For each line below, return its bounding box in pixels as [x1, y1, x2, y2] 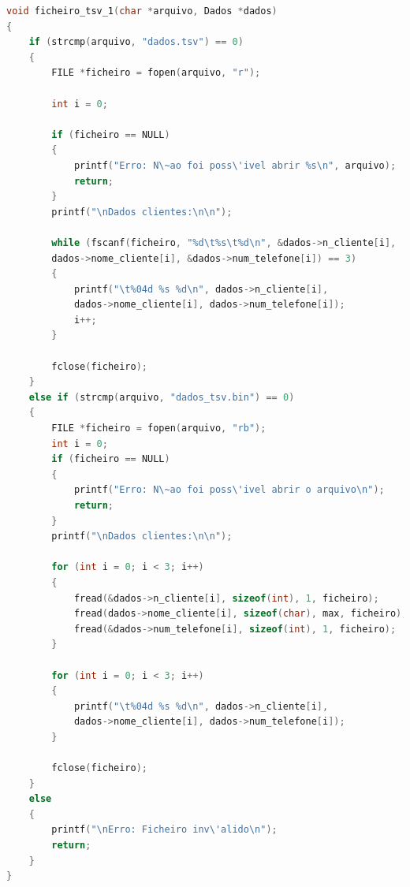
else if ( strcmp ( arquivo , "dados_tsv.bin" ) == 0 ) [28, 391, 295, 403]
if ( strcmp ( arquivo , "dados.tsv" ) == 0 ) [28, 36, 244, 48]
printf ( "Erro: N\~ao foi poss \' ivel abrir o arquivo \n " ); [73, 484, 385, 496]
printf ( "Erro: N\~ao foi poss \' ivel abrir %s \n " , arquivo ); [73, 159, 397, 171]
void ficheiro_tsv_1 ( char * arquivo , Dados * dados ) [6, 6, 278, 17]
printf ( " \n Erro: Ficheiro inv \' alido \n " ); [51, 824, 278, 836]
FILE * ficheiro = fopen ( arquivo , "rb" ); [51, 423, 266, 434]
